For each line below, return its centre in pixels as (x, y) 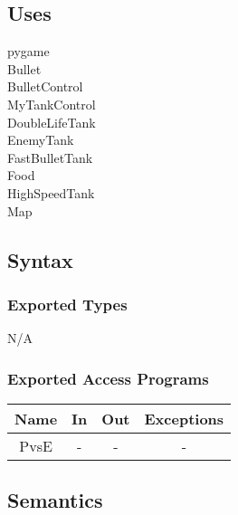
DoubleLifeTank (52, 122)
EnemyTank (41, 140)
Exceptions (184, 418)
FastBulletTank (50, 157)
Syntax (40, 259)
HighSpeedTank (51, 192)
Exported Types (67, 304)
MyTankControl (52, 104)
